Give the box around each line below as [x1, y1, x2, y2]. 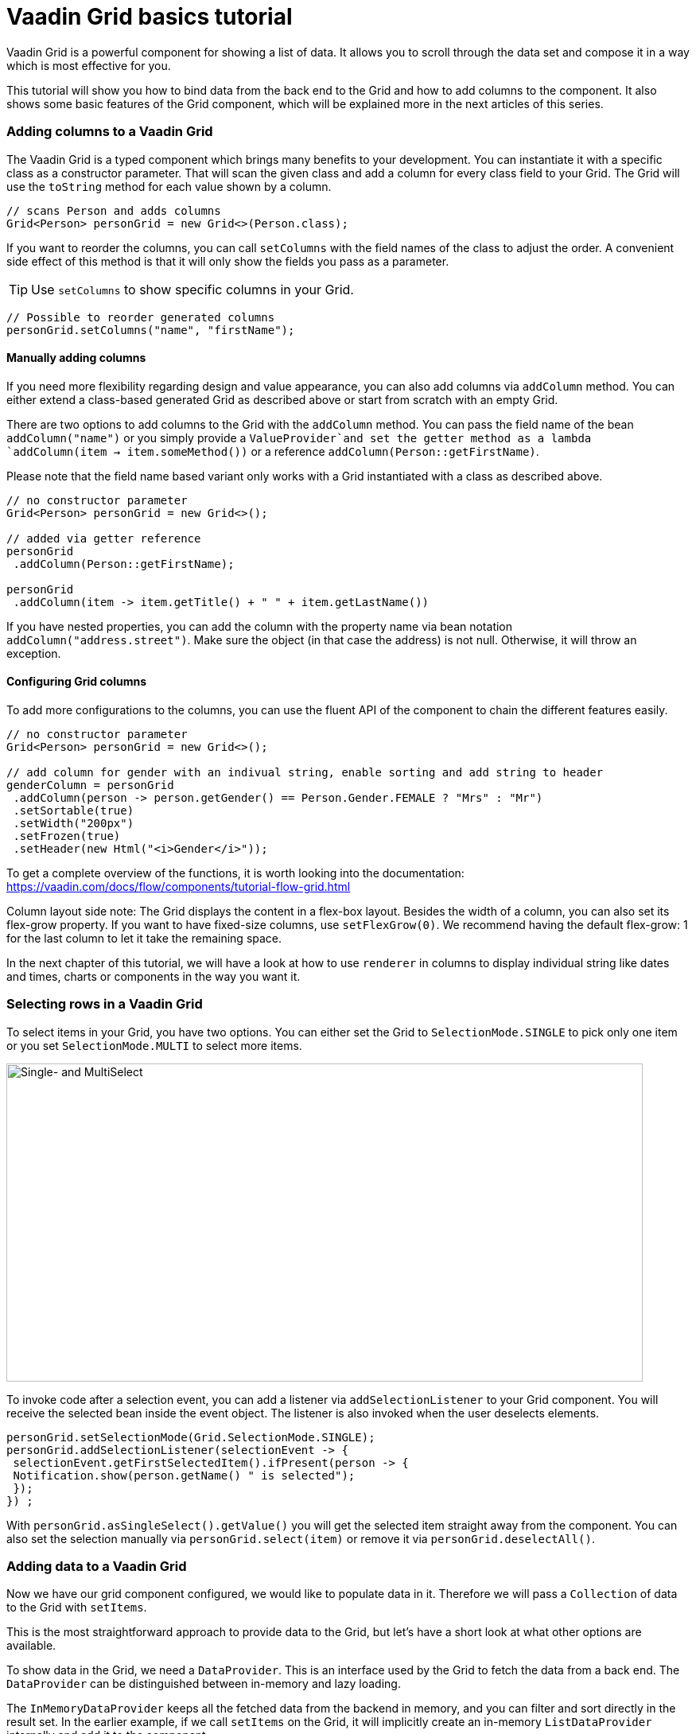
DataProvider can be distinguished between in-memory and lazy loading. [6, 1677, 401, 1691]
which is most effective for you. [6, 58, 171, 72]
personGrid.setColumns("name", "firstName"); [6, 323, 295, 336]
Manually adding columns [6, 351, 146, 365]
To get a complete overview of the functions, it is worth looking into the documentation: [6, 865, 465, 880]
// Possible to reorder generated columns [6, 310, 275, 324]
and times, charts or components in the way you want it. [6, 969, 301, 983]
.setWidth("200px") [13, 816, 134, 830]
